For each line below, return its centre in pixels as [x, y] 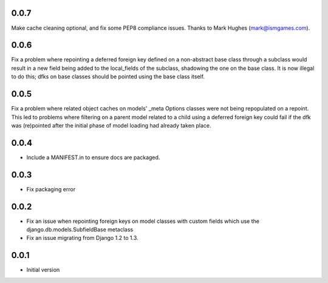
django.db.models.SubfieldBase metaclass [80, 230]
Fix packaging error [51, 189]
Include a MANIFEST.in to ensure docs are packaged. [93, 157]
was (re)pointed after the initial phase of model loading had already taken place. [111, 125]
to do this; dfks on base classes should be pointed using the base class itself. [108, 77]
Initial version [43, 270]
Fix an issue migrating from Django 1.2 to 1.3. [83, 238]
